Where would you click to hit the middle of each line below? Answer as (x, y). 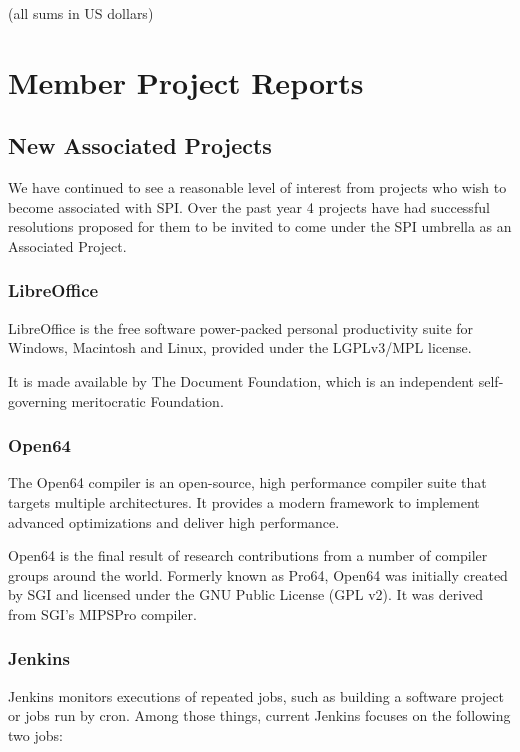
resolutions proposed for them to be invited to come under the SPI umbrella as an (260, 226)
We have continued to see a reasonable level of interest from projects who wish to (257, 187)
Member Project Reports (186, 81)
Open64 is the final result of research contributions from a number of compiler (248, 555)
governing (37, 400)
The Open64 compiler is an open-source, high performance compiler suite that (247, 482)
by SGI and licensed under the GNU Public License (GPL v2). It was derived (246, 594)
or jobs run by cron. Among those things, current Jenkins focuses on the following (259, 715)
